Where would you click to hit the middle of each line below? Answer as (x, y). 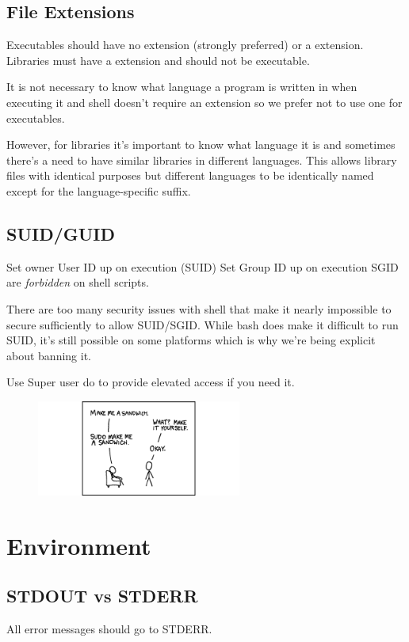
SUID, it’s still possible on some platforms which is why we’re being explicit (191, 340)
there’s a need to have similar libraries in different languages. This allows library (202, 160)
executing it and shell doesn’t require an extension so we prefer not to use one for (204, 102)
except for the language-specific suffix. (99, 190)
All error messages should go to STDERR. (109, 628)
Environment (79, 545)
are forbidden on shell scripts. (78, 282)
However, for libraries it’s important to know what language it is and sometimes (201, 144)
